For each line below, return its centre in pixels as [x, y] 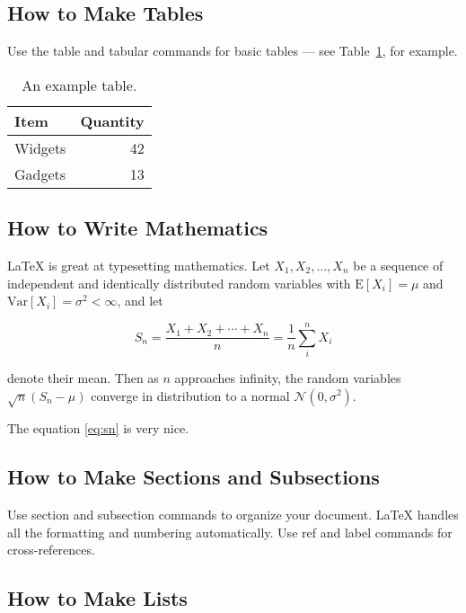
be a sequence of [398, 265]
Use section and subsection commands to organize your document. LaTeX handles [233, 515]
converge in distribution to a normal [190, 395]
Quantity [112, 120]
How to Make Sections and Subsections [193, 477]
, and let [140, 301]
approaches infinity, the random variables [288, 377]
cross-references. [51, 550]
